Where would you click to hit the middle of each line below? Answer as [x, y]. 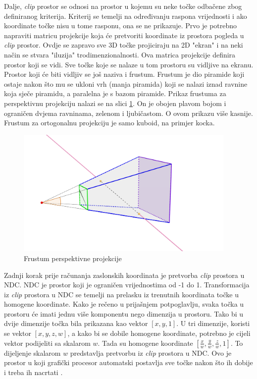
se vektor [18, 333]
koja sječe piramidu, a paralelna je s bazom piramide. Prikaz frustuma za [115, 93]
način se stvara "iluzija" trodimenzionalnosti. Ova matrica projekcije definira [120, 54]
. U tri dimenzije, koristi [213, 323]
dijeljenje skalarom [32, 352]
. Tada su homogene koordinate [145, 343]
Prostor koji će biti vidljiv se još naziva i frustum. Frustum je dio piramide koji [124, 74]
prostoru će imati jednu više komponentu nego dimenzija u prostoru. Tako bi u [124, 313]
